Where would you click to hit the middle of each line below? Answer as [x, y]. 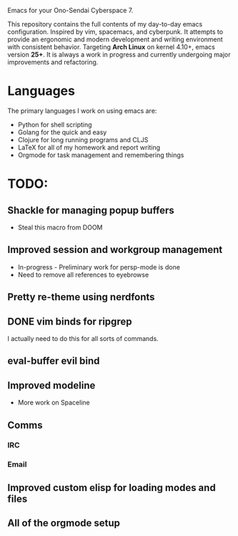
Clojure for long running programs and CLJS [83, 139]
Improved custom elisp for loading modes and [111, 488]
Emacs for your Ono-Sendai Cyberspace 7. [70, 10]
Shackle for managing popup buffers [91, 210]
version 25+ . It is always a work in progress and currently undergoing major [119, 54]
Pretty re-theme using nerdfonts [81, 297]
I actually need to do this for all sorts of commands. [83, 338]
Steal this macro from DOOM [60, 227]
